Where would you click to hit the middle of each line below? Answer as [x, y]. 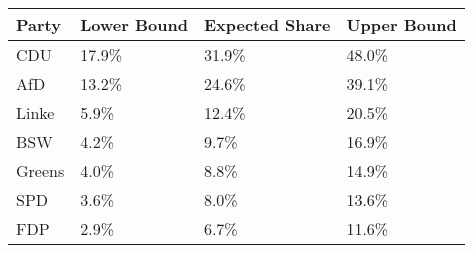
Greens [40, 170]
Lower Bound [134, 24]
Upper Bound [401, 24]
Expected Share [267, 24]
